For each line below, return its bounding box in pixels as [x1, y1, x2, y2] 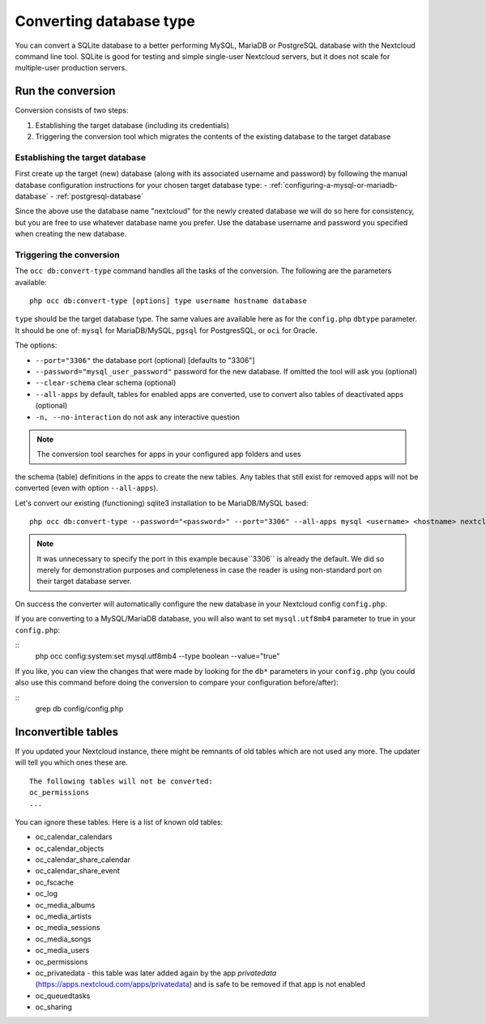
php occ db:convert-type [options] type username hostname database [29, 297, 307, 305]
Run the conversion [15, 84, 116, 98]
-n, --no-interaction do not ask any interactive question [35, 412, 241, 421]
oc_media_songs [35, 934, 92, 944]
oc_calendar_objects [35, 843, 104, 853]
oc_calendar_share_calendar [35, 855, 131, 864]
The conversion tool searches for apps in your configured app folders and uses [36, 450, 301, 459]
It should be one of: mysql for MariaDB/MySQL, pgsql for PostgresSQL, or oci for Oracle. [15, 325, 318, 335]
